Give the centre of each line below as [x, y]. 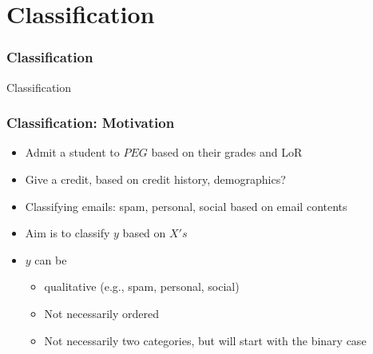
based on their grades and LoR [227, 152]
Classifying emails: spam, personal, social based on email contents [186, 206]
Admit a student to [72, 152]
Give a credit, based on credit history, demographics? [155, 179]
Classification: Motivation [91, 123]
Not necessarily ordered [101, 313]
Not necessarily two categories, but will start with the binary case [205, 340]
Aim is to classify [67, 233]
